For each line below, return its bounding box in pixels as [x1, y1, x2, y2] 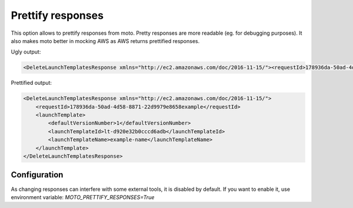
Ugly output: [11, 48, 41, 55]
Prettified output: [11, 80, 52, 87]
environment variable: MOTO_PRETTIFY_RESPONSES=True [11, 193, 155, 200]
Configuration [11, 170, 64, 180]
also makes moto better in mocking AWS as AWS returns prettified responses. [11, 37, 200, 44]
